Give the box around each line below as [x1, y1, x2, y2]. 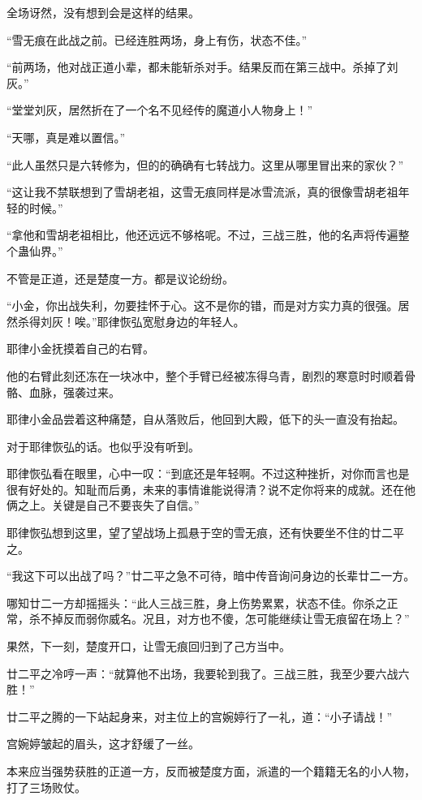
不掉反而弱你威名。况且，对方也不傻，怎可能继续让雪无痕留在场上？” [40, 610, 410, 627]
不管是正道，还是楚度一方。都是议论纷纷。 [6, 269, 234, 286]
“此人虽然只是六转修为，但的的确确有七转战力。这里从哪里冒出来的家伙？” [6, 156, 404, 173]
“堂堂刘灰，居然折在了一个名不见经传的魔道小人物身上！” [6, 101, 313, 118]
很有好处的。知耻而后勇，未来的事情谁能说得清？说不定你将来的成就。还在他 [6, 480, 416, 497]
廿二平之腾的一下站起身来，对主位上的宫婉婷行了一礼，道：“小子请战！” [6, 708, 393, 725]
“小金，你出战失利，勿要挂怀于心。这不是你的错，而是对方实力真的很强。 [6, 297, 398, 314]
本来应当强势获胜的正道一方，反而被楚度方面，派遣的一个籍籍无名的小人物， [6, 763, 416, 779]
